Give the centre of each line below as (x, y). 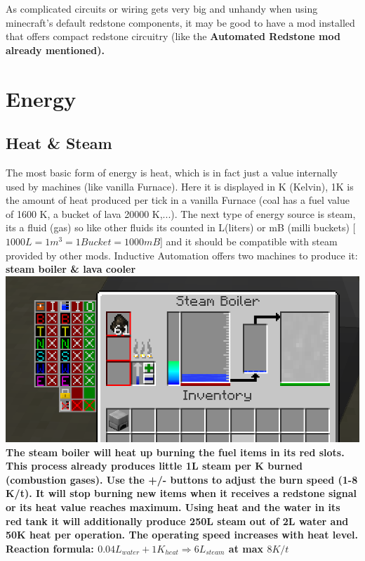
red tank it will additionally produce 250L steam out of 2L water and (177, 521)
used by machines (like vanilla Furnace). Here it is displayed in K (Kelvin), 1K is (180, 186)
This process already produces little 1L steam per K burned (154, 466)
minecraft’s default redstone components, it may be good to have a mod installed (180, 22)
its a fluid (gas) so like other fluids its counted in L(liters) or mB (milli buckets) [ (181, 227)
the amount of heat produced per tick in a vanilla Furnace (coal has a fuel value (178, 200)
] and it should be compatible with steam (249, 241)
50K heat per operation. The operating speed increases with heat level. (182, 535)
